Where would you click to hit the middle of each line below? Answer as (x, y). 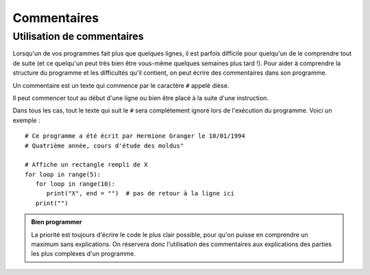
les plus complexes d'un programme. (84, 254)
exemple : (26, 120)
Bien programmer (57, 222)
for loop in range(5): (63, 174)
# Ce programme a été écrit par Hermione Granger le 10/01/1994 (135, 136)
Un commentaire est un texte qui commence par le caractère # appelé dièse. (121, 85)
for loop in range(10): (75, 184)
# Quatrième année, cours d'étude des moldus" (104, 145)
